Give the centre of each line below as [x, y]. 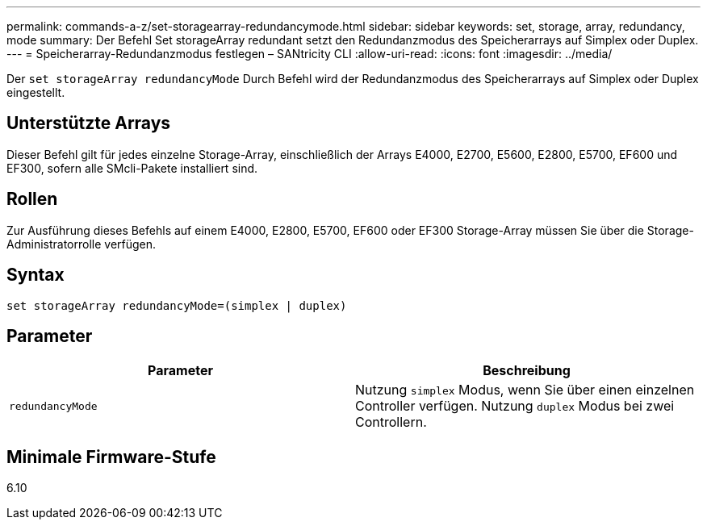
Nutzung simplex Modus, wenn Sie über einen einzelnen [525, 390]
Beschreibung [527, 371]
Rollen [32, 199]
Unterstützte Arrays [89, 123]
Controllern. [391, 422]
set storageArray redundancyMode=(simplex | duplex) [177, 305]
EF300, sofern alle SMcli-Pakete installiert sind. [132, 168]
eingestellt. [36, 92]
